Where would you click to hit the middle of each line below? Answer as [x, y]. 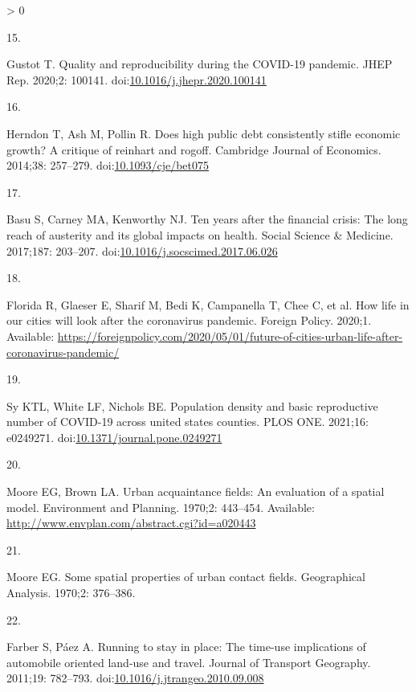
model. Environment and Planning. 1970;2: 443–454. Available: [161, 507]
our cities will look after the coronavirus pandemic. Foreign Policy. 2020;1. [189, 320]
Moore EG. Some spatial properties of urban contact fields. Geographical [186, 577]
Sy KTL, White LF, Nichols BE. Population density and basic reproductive [192, 405]
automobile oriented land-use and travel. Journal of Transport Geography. [189, 662]
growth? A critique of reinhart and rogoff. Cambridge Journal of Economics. [194, 149]
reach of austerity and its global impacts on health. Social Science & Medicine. [200, 234]
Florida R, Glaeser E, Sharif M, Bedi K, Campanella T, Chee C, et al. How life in [208, 304]
